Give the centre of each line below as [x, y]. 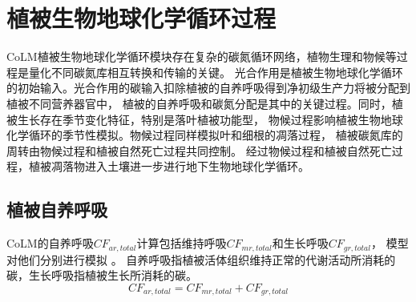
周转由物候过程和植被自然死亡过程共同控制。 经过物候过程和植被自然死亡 [199, 150]
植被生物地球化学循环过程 [141, 18]
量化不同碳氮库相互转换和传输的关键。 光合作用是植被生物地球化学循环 [216, 72]
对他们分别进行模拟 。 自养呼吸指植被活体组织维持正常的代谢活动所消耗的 [201, 259]
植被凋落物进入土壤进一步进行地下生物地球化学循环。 [169, 166]
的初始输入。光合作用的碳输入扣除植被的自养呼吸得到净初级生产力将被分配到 [208, 88]
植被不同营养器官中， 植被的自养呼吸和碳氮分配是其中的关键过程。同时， [199, 103]
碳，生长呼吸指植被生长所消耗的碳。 [102, 275]
